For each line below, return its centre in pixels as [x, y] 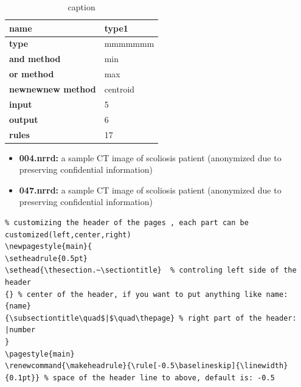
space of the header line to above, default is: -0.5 [164, 378]
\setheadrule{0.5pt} [47, 258]
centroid [119, 89]
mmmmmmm [129, 44]
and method [35, 59]
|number [20, 330]
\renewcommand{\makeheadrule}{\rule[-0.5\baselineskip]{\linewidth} [147, 366]
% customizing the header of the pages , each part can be [127, 222]
